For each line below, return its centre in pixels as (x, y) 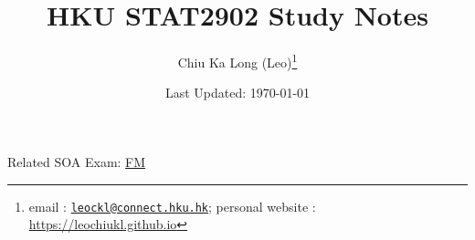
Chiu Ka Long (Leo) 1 (237, 61)
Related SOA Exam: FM (77, 161)
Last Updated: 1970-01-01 (237, 93)
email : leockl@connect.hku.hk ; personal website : (172, 206)
